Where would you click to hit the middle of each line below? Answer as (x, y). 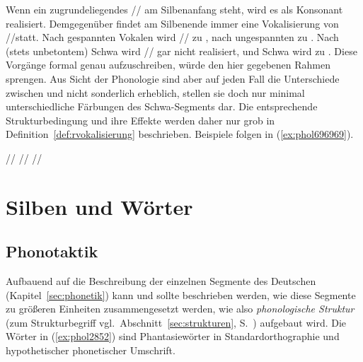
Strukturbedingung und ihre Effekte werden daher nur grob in (140, 120)
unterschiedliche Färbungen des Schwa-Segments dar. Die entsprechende (162, 106)
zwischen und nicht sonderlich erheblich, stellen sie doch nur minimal (155, 92)
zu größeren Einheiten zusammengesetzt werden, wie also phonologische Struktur (180, 309)
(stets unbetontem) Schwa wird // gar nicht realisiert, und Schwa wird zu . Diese (181, 51)
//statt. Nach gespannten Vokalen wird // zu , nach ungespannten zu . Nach (172, 37)
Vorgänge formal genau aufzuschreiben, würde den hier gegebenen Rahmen (168, 65)
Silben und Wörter (99, 206)
